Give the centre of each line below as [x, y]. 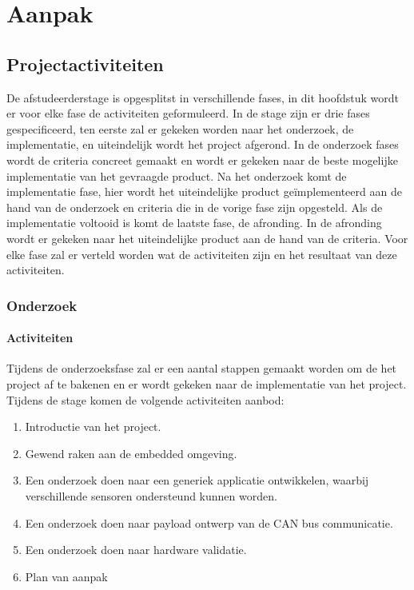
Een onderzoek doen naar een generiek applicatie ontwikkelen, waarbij [197, 480]
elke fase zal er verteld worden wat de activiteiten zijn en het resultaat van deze [202, 254]
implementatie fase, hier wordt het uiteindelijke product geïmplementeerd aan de [204, 191]
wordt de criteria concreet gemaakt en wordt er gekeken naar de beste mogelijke [202, 159]
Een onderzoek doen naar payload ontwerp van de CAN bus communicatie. [209, 522]
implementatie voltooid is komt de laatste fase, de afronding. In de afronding [194, 223]
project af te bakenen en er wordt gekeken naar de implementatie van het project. [207, 383]
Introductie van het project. [93, 427]
